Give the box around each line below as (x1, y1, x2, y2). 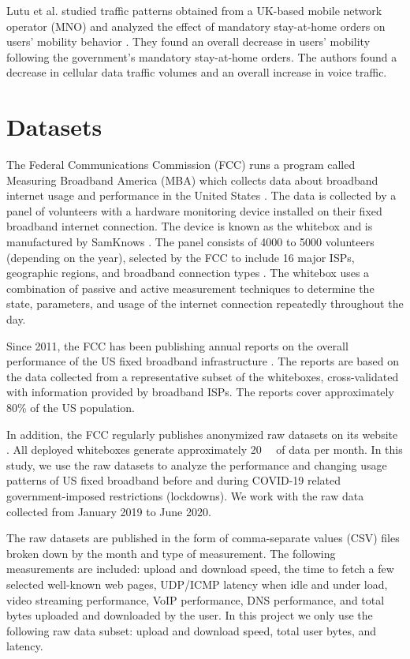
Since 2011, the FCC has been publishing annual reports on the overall (6, 337, 348, 354)
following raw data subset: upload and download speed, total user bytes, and (6, 622, 377, 638)
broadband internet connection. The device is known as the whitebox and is (6, 218, 373, 234)
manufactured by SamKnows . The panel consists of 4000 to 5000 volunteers (6, 234, 375, 250)
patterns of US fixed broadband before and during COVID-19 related (6, 472, 341, 489)
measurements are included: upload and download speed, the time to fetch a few (6, 560, 394, 577)
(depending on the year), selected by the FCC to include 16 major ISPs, (6, 249, 355, 265)
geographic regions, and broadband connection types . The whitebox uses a (6, 264, 370, 281)
